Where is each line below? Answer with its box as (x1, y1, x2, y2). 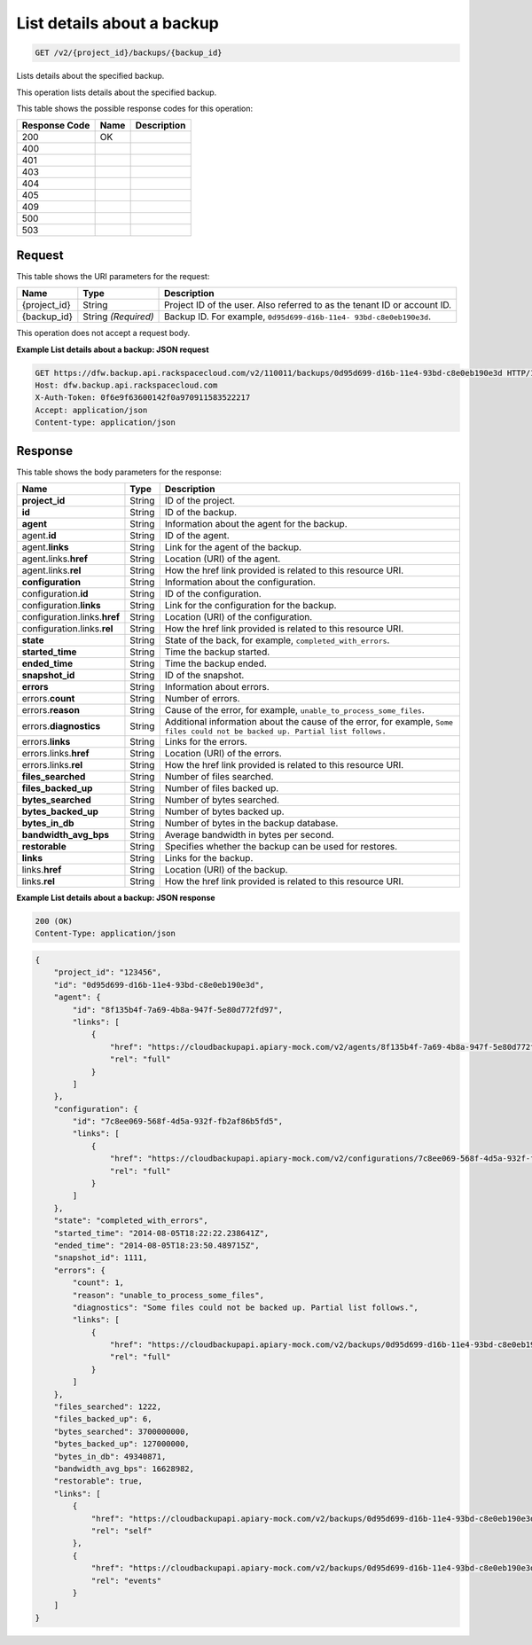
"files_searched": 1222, (53, 1402, 162, 1412)
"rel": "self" (90, 1525, 153, 1536)
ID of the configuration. (164, 588, 262, 600)
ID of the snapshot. (164, 670, 245, 682)
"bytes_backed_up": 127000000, (53, 1439, 190, 1449)
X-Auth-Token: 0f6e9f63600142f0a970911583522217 (35, 393, 251, 403)
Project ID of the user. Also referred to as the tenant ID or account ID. (164, 299, 452, 311)
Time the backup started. (164, 646, 270, 658)
